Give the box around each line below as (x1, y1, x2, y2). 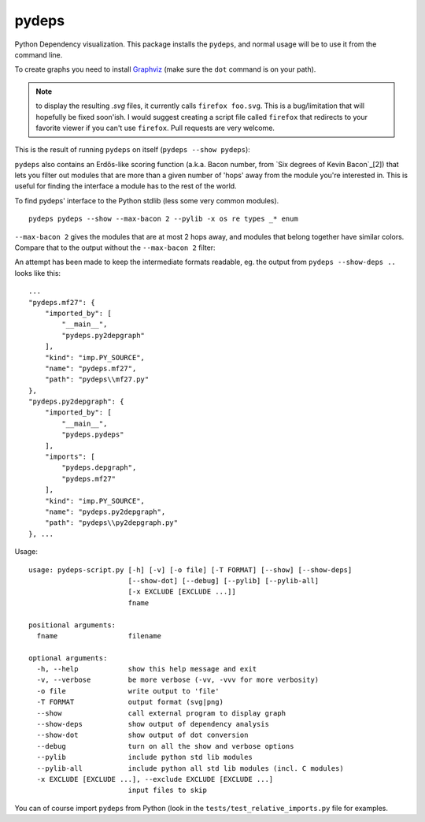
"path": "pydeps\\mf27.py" (44, 375, 150, 384)
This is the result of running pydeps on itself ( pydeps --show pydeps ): (14, 145, 251, 154)
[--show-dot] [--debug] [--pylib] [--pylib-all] (128, 576, 320, 585)
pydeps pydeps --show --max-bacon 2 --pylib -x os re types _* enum (28, 214, 298, 224)
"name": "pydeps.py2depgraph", (44, 508, 166, 516)
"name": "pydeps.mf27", (44, 363, 137, 373)
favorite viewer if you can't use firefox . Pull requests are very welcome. (35, 123, 275, 132)
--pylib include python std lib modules (36, 753, 253, 762)
